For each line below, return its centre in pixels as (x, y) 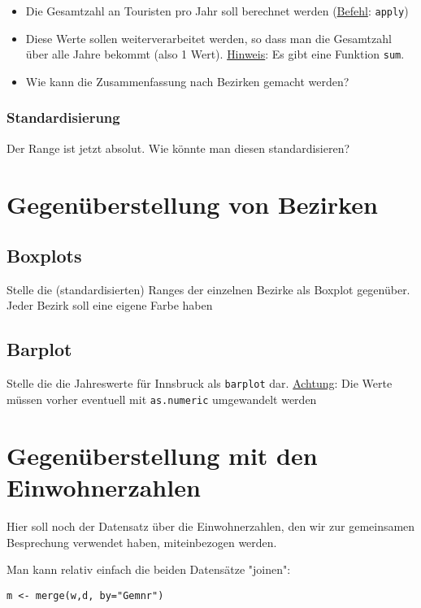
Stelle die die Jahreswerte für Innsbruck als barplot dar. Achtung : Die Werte (200, 383)
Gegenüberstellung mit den (162, 455)
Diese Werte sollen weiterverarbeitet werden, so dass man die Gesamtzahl (208, 38)
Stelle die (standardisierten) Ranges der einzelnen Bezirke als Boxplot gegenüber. (208, 289)
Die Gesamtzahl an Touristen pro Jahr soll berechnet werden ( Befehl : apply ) (217, 11)
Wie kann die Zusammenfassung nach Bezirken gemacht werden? (187, 81)
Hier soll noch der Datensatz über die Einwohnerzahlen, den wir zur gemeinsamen (211, 525)
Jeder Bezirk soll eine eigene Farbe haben (110, 305)
